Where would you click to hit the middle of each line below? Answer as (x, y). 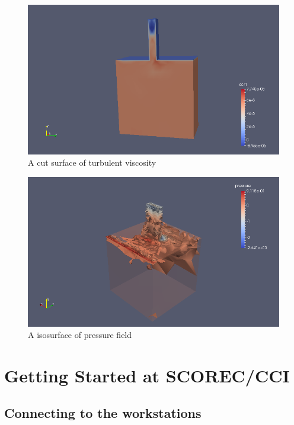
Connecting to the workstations (103, 413)
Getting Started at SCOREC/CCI (147, 375)
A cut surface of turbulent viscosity (92, 162)
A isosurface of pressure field (80, 335)
